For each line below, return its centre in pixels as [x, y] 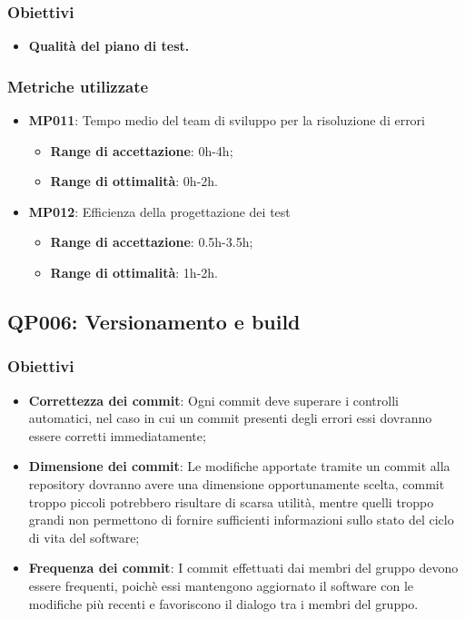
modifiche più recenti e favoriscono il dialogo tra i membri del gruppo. [223, 603]
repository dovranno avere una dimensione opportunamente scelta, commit [237, 483]
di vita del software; [84, 537]
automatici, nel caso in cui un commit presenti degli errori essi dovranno [230, 418]
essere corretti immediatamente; [117, 435]
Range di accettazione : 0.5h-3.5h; [152, 242]
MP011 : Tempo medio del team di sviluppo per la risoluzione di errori [227, 120]
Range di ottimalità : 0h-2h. [134, 181]
